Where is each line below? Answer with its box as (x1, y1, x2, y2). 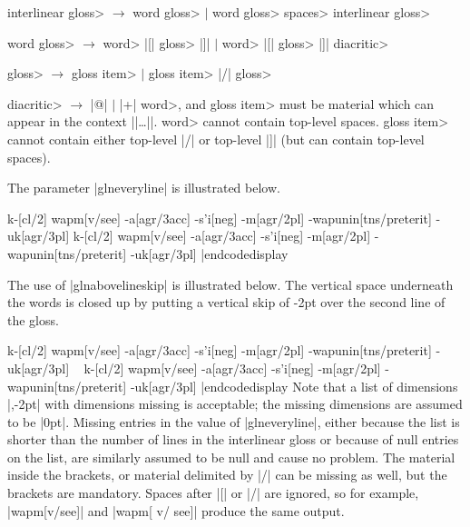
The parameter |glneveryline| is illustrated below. (7, 178, 280, 197)
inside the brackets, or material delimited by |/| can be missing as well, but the (7, 465, 447, 484)
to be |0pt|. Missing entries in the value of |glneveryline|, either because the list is (7, 412, 460, 431)
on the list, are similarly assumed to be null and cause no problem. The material (7, 447, 455, 466)
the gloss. (7, 310, 59, 329)
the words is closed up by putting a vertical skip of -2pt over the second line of (7, 293, 446, 312)
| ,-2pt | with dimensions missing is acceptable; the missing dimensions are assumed (7, 394, 463, 413)
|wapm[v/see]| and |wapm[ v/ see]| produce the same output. (7, 501, 345, 520)
